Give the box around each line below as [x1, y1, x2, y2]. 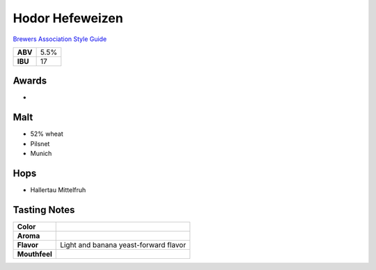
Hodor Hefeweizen [13, 10, 123, 26]
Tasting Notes [13, 204, 75, 216]
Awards [13, 75, 47, 87]
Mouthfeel [17, 249, 52, 259]
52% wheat [30, 129, 64, 138]
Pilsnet [30, 139, 50, 148]
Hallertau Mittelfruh [30, 186, 86, 194]
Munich [30, 150, 52, 158]
